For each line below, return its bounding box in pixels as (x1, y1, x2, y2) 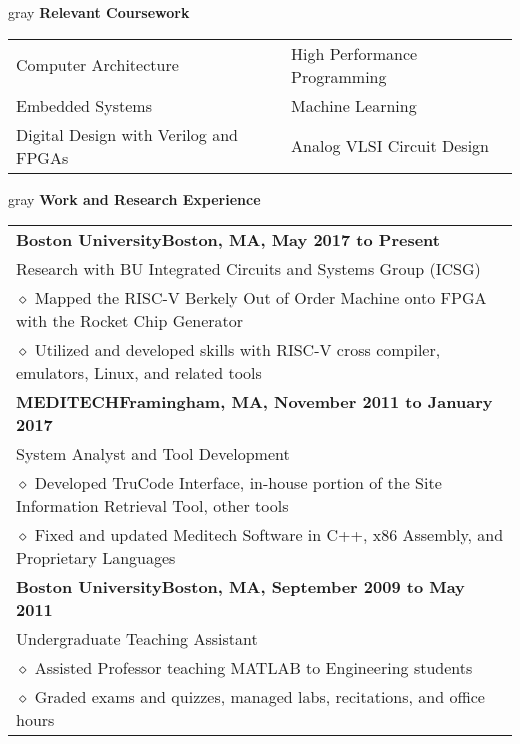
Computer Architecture (16, 53, 179, 77)
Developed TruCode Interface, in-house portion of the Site (34, 471, 442, 495)
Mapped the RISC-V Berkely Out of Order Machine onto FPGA (34, 286, 487, 310)
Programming (291, 64, 387, 88)
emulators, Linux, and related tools (16, 361, 262, 385)
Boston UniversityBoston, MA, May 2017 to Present (16, 228, 440, 252)
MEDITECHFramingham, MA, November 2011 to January (16, 390, 493, 414)
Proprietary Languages (16, 546, 176, 570)
